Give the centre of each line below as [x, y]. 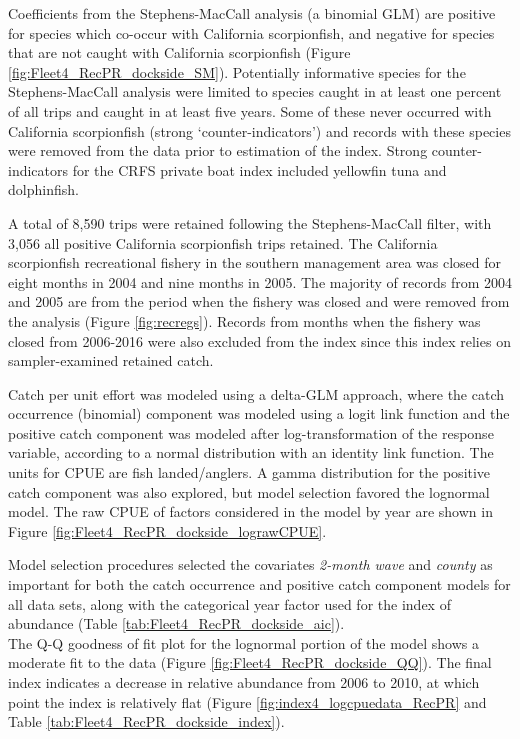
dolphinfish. [43, 189]
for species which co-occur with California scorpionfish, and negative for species [251, 32]
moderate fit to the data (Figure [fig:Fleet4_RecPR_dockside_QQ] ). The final [250, 662]
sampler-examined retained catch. [111, 360]
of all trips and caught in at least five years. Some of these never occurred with [250, 110]
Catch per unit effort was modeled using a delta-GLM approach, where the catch [256, 393]
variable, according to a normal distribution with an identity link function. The [251, 452]
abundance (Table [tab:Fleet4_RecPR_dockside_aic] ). [176, 623]
